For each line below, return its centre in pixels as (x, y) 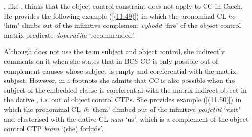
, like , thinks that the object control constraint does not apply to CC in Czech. (123, 6)
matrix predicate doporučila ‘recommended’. (69, 35)
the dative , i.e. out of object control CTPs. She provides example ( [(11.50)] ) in (123, 99)
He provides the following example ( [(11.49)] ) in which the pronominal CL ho (120, 15)
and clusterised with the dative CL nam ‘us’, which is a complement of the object (126, 119)
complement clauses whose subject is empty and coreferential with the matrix (120, 70)
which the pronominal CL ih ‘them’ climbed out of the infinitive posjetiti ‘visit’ (122, 109)
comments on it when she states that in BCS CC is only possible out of (111, 61)
